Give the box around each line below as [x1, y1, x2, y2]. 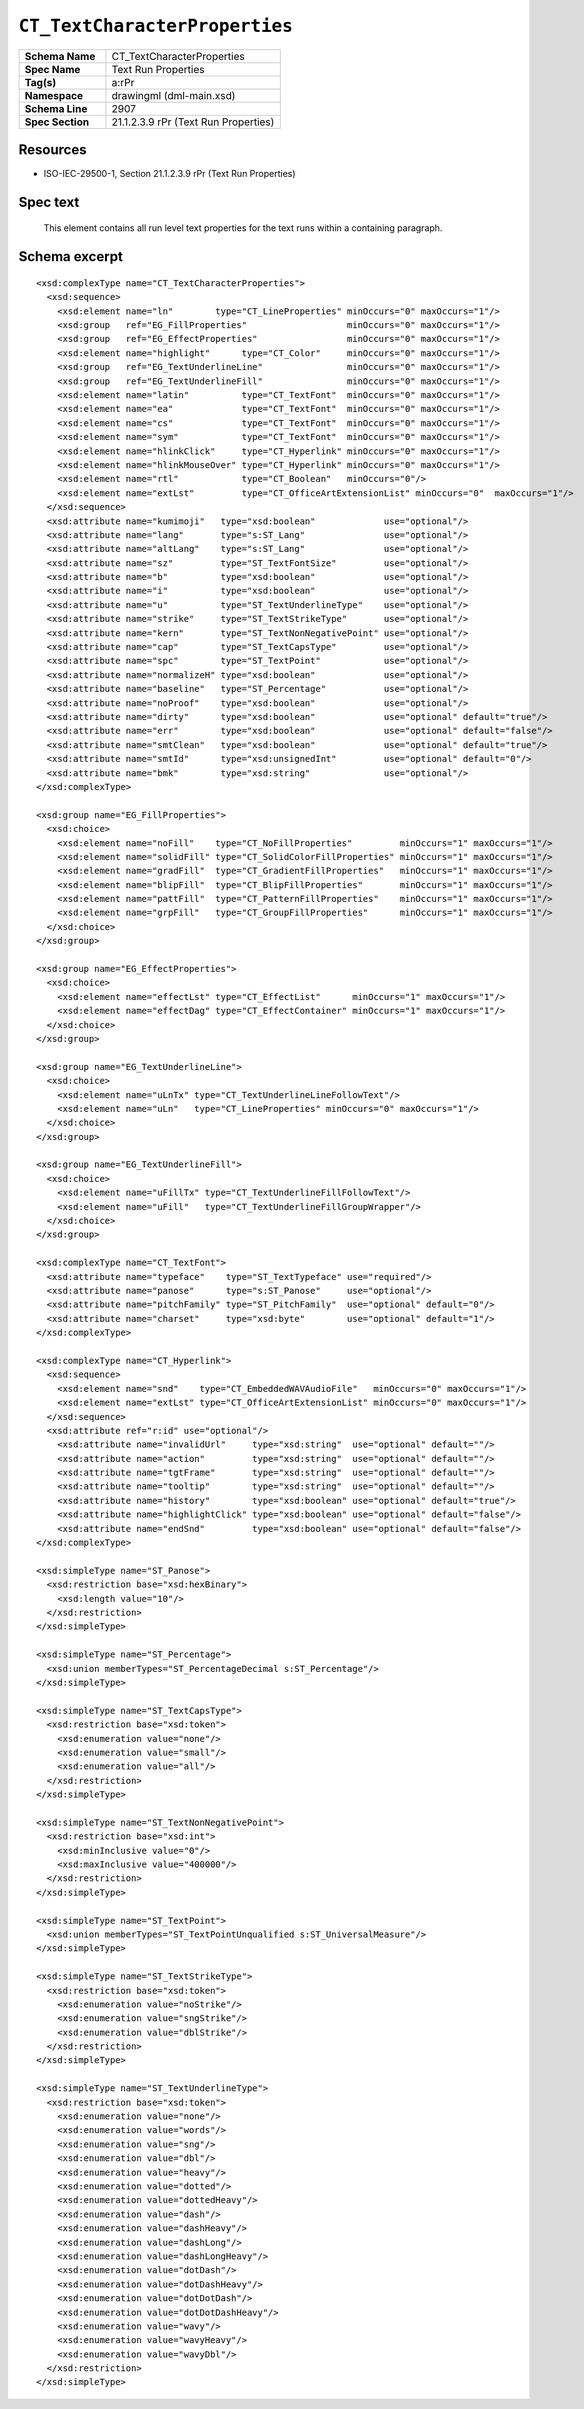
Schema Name [24, 49, 96, 63]
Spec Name [24, 62, 81, 76]
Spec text [18, 193, 80, 210]
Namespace [24, 88, 84, 102]
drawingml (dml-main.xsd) [111, 88, 236, 102]
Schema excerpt [18, 248, 124, 265]
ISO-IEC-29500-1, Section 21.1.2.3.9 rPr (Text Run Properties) [43, 168, 296, 180]
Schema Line [24, 101, 88, 115]
